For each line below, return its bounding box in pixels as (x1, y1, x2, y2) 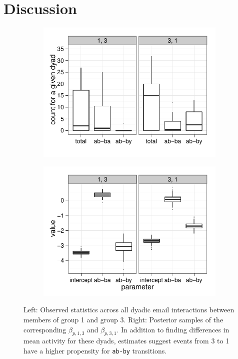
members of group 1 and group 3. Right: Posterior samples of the (23, 314, 223, 324)
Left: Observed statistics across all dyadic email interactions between (23, 304, 234, 315)
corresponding (23, 324, 66, 334)
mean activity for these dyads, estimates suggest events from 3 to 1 (23, 335, 229, 346)
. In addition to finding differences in (116, 324, 229, 334)
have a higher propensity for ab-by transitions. (23, 345, 167, 355)
